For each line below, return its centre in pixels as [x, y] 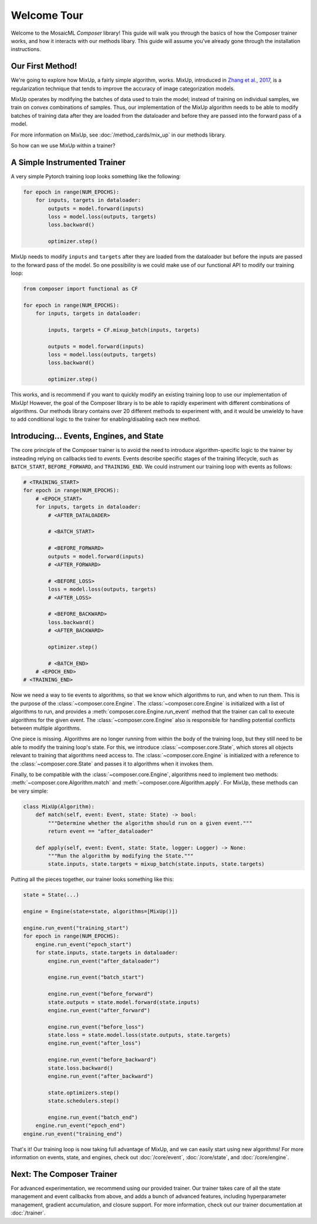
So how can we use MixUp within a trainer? [63, 145]
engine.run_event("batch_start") [96, 977]
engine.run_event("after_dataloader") [104, 961]
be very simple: [29, 791]
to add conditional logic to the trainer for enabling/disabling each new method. [106, 419]
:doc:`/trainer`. [28, 1213]
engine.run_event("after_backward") [101, 1076]
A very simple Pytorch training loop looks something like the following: [96, 176]
